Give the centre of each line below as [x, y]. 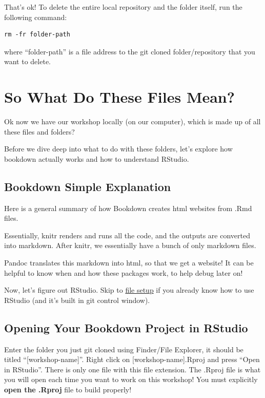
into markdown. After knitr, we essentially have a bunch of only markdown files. [130, 245]
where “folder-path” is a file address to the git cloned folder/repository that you [130, 51]
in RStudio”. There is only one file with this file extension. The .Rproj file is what [132, 369]
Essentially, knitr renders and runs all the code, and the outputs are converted [127, 235]
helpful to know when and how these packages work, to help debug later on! [124, 272]
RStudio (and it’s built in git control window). [77, 300]
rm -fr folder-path [37, 35]
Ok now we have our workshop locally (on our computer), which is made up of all [132, 121]
